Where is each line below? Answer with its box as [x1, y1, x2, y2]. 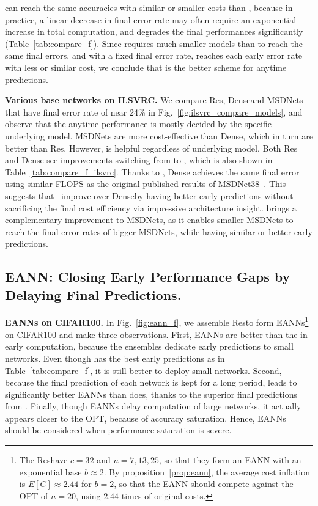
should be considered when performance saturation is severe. [5, 424, 232, 436]
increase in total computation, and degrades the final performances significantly [5, 25, 303, 38]
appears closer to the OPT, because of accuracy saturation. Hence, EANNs [5, 411, 286, 424]
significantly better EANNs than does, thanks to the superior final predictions [5, 387, 298, 400]
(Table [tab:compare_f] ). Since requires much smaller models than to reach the [5, 37, 303, 50]
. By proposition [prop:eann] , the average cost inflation [103, 465, 310, 478]
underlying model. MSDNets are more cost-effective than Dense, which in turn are [5, 129, 314, 142]
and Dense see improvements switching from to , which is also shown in [5, 153, 273, 166]
